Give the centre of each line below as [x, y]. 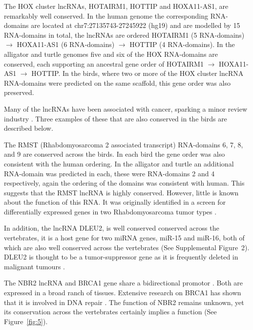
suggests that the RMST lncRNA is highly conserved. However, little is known [121, 192]
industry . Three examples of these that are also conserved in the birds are [116, 118]
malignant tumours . [34, 266]
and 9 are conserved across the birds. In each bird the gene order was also [115, 154]
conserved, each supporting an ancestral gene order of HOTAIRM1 [104, 63]
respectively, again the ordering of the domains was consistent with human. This [124, 183]
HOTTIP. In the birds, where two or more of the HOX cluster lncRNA [137, 73]
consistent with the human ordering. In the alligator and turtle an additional [119, 163]
